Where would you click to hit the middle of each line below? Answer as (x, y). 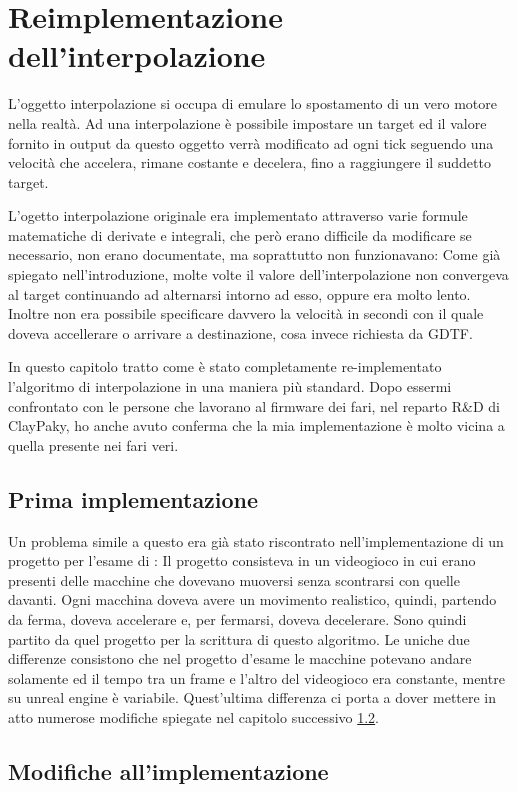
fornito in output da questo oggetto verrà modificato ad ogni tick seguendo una (251, 142)
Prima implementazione (133, 498)
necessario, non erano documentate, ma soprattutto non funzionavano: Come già (254, 254)
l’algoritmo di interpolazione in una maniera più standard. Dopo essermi (230, 386)
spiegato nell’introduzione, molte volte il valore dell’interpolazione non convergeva (258, 274)
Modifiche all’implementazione (168, 770)
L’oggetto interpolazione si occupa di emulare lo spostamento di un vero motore (253, 103)
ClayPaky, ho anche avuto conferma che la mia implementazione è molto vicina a (256, 425)
